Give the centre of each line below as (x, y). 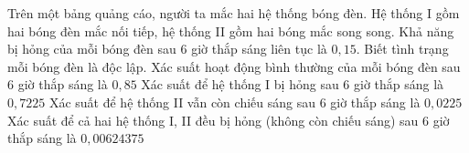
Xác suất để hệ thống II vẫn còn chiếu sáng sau (182, 102)
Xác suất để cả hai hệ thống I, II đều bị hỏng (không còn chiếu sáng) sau (213, 120)
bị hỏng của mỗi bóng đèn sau (92, 49)
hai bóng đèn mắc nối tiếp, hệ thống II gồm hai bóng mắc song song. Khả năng (231, 31)
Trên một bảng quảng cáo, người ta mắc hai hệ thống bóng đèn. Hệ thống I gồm (234, 13)
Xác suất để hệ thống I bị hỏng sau (240, 84)
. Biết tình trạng (402, 49)
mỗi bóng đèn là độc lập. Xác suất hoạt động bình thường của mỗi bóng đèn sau (234, 66)
